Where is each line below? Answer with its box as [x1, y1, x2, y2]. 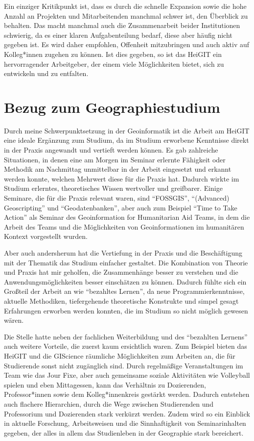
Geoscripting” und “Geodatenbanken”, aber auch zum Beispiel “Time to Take [4, 202, 237, 212]
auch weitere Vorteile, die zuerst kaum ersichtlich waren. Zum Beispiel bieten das [4, 341, 247, 351]
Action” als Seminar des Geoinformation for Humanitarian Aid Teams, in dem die [4, 212, 250, 222]
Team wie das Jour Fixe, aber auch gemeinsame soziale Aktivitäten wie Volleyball [4, 370, 250, 380]
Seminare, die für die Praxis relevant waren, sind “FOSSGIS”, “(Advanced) [4, 193, 230, 203]
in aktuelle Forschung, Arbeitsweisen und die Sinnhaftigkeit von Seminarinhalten [4, 418, 246, 428]
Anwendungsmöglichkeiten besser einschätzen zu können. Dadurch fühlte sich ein [4, 276, 247, 286]
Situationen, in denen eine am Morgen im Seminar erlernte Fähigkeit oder [4, 154, 226, 164]
